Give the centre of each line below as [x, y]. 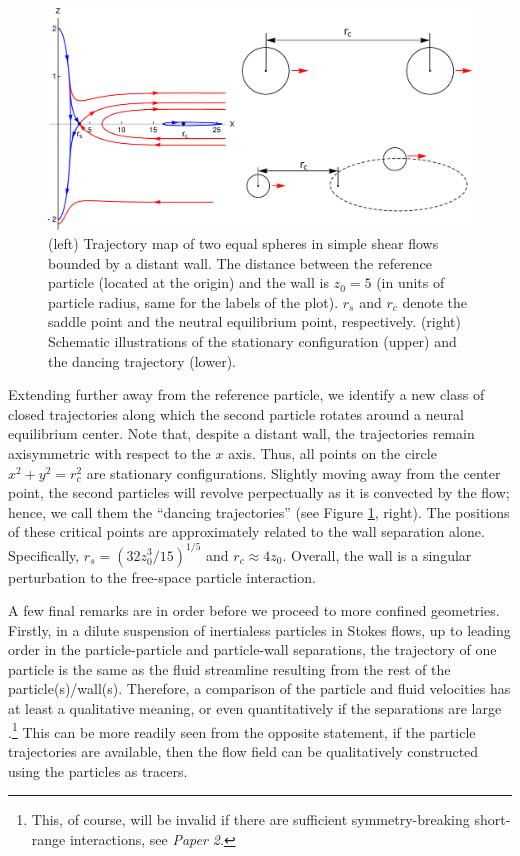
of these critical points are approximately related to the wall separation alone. [246, 531]
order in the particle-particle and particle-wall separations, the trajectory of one [252, 649]
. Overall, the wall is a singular [377, 554]
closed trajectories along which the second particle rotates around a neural [236, 413]
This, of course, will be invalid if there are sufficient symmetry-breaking [250, 819]
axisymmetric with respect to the [109, 453]
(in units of [410, 282]
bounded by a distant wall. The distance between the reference [240, 262]
